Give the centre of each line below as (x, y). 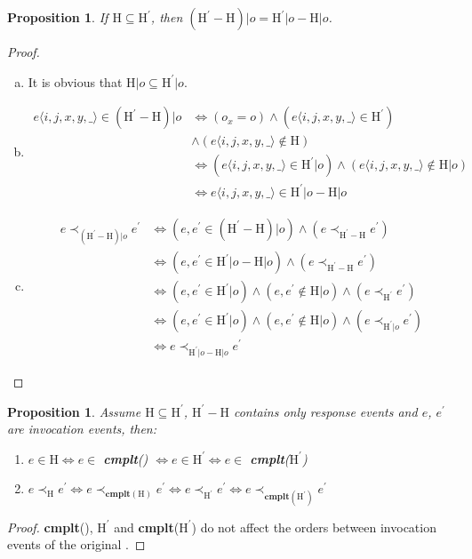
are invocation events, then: (82, 429)
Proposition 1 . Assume (74, 411)
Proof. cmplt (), (50, 527)
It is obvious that (75, 81)
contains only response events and (325, 411)
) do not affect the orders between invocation (314, 527)
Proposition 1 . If (58, 17)
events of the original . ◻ (76, 544)
